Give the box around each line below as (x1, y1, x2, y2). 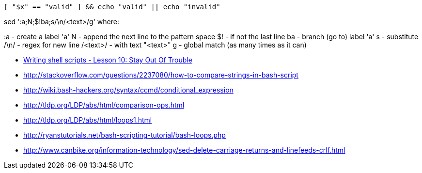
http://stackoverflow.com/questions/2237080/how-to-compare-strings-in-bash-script (23, 71, 298, 79)
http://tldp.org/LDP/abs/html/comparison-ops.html (23, 101, 185, 109)
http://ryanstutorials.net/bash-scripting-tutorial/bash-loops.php (23, 131, 226, 139)
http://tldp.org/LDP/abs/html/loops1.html (23, 116, 152, 124)
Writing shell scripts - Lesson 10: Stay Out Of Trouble (23, 56, 192, 64)
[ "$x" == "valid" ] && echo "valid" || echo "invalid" (4, 3, 220, 11)
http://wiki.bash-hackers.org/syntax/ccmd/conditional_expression (23, 86, 234, 94)
